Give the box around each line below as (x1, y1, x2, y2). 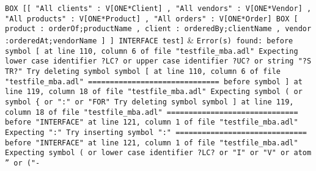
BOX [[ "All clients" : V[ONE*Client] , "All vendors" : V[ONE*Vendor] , (5, 4, 312, 13)
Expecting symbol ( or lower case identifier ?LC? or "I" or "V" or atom (5, 148, 312, 158)
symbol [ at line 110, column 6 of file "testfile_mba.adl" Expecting (5, 46, 298, 56)
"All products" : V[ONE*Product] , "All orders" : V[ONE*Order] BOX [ (5, 14, 298, 23)
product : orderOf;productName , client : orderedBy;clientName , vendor (5, 24, 312, 34)
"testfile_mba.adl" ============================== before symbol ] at (5, 77, 303, 86)
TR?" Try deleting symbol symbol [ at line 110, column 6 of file (5, 67, 281, 76)
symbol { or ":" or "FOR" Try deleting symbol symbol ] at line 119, (5, 97, 294, 106)
